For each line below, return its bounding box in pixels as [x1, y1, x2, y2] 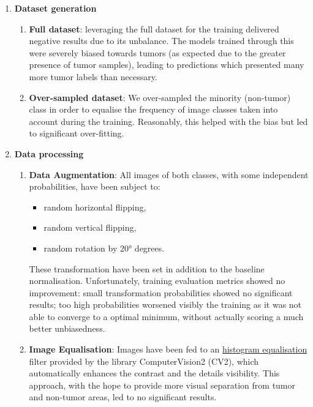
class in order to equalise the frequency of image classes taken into [29, 103, 278, 116]
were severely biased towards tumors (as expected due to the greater [29, 46, 286, 59]
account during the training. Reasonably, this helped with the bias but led [29, 114, 308, 127]
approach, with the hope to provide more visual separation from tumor [29, 378, 296, 391]
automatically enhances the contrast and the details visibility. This [29, 367, 280, 379]
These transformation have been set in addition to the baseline [29, 262, 265, 275]
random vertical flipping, [43, 221, 137, 234]
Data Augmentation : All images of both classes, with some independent [29, 168, 309, 181]
